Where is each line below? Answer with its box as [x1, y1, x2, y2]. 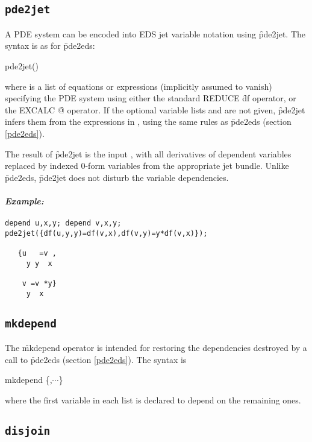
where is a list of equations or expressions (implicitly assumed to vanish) [5, 80, 272, 92]
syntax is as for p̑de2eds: [5, 39, 95, 52]
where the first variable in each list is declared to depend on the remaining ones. [5, 393, 301, 406]
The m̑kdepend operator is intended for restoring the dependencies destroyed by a [5, 341, 307, 354]
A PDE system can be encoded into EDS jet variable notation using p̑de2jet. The [5, 27, 306, 40]
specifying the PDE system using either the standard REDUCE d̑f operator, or [5, 92, 296, 104]
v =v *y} [22, 279, 57, 288]
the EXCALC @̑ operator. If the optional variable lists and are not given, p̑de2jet [5, 103, 305, 116]
